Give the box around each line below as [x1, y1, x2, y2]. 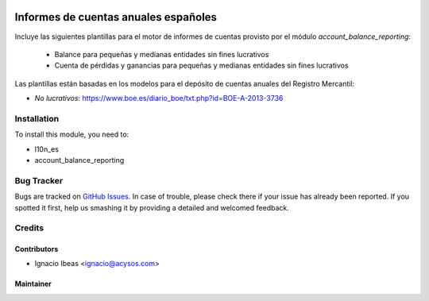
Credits [14, 222, 44, 233]
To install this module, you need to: [14, 129, 129, 139]
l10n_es [34, 144, 60, 154]
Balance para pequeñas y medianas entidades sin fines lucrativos [54, 49, 269, 59]
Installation [14, 113, 60, 124]
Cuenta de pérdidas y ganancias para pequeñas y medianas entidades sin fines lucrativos [54, 60, 349, 71]
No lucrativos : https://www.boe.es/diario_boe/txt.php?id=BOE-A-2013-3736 [34, 94, 284, 103]
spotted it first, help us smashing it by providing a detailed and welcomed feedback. [14, 203, 289, 212]
